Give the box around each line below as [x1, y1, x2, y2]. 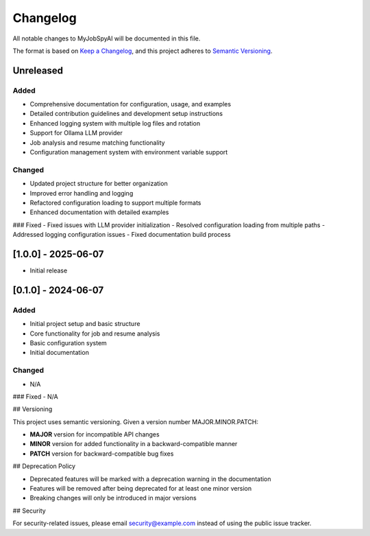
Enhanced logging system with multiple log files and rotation [29, 119, 201, 127]
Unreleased [12, 65, 64, 76]
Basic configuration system [29, 338, 108, 347]
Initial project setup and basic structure [29, 320, 140, 328]
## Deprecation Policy [12, 462, 75, 470]
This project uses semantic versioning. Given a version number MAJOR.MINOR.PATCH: [12, 417, 258, 426]
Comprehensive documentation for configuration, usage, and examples [29, 100, 232, 108]
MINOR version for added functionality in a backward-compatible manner [29, 440, 238, 448]
